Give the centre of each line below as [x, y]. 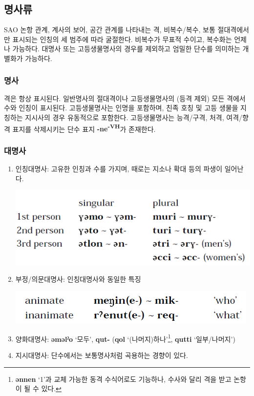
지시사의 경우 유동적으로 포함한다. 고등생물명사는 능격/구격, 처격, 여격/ [134, 117]
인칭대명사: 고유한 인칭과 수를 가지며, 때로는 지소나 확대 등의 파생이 [119, 169]
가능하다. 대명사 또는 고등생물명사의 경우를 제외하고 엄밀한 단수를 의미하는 [126, 49]
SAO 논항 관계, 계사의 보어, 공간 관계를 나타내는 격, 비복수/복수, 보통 [110, 30]
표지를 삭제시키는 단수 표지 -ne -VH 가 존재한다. [84, 128]
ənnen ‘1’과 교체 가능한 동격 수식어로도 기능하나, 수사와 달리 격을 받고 [123, 379]
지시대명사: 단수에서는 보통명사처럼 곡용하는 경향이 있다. [102, 355]
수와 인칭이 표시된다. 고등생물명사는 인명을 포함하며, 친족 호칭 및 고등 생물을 [121, 108]
